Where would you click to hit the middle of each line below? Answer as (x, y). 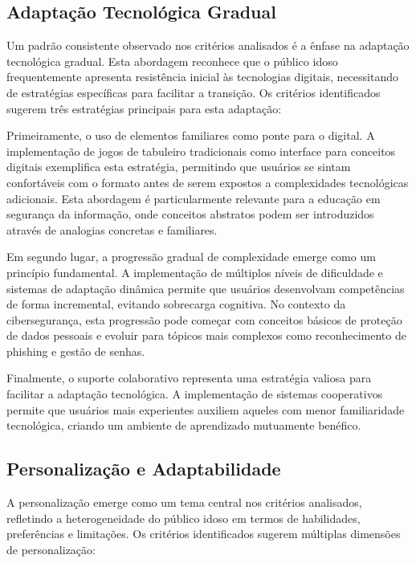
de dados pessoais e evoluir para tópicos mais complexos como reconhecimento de (206, 335)
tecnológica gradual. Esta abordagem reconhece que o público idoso (172, 61)
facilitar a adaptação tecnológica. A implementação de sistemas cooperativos (195, 394)
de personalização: (51, 549)
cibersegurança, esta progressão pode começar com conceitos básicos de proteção (204, 319)
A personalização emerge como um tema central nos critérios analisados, (184, 502)
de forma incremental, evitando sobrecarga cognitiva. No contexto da (176, 304)
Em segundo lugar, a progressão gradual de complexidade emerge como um (191, 257)
